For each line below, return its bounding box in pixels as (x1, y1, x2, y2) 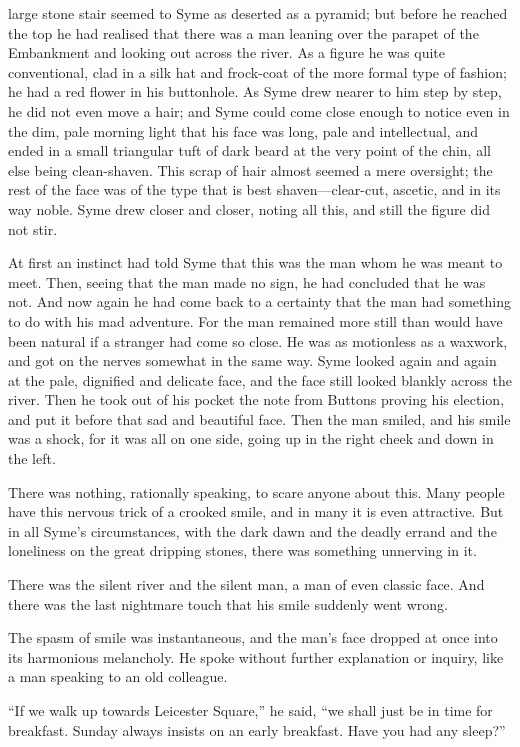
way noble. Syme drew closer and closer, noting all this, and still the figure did (8, 198, 490, 219)
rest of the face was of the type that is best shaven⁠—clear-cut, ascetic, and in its (8, 179, 501, 200)
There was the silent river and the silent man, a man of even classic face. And (8, 574, 485, 595)
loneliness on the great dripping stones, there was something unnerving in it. (8, 540, 477, 561)
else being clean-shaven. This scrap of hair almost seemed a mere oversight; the (8, 159, 493, 180)
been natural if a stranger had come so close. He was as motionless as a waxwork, (8, 330, 508, 351)
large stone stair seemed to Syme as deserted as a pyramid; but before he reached (8, 3, 508, 23)
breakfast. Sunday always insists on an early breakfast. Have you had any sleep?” (8, 719, 506, 740)
